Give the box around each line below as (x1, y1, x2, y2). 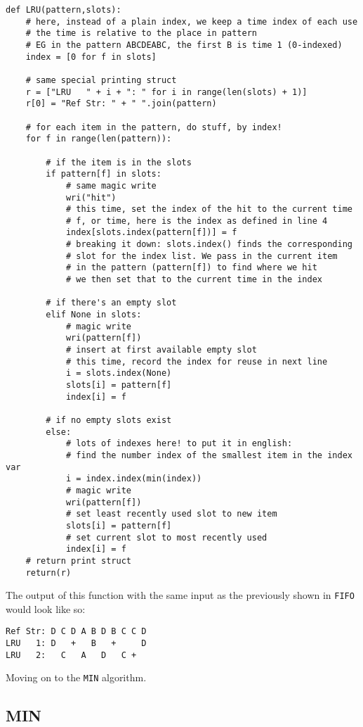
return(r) (25, 567, 72, 578)
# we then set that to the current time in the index (65, 274, 323, 285)
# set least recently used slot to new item (65, 509, 277, 519)
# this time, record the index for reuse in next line (65, 356, 328, 367)
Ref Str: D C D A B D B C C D (6, 626, 147, 637)
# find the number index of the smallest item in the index (65, 450, 352, 460)
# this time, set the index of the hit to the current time (65, 204, 352, 215)
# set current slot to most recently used (65, 532, 268, 543)
